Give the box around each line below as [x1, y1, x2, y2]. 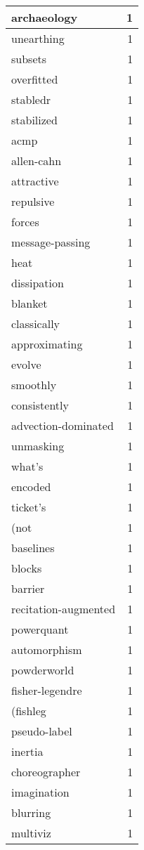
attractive [11, 173, 59, 189]
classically [11, 315, 60, 332]
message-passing [11, 234, 91, 250]
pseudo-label [11, 723, 72, 739]
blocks [11, 560, 42, 576]
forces [11, 214, 39, 230]
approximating [11, 336, 83, 352]
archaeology [11, 9, 78, 25]
